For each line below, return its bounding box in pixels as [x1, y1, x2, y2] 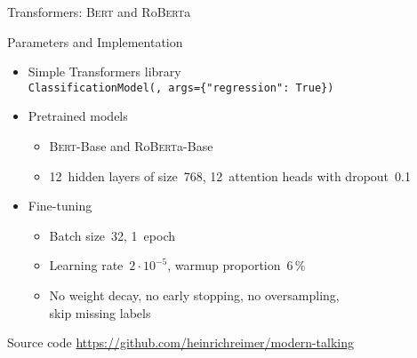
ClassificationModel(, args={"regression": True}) [28, 81, 334, 94]
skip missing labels [49, 303, 151, 322]
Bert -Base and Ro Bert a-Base [49, 137, 213, 155]
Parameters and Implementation [7, 32, 183, 51]
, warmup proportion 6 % [167, 256, 306, 274]
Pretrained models [28, 107, 128, 125]
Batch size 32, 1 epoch [49, 226, 176, 244]
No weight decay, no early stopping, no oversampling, [49, 286, 340, 304]
